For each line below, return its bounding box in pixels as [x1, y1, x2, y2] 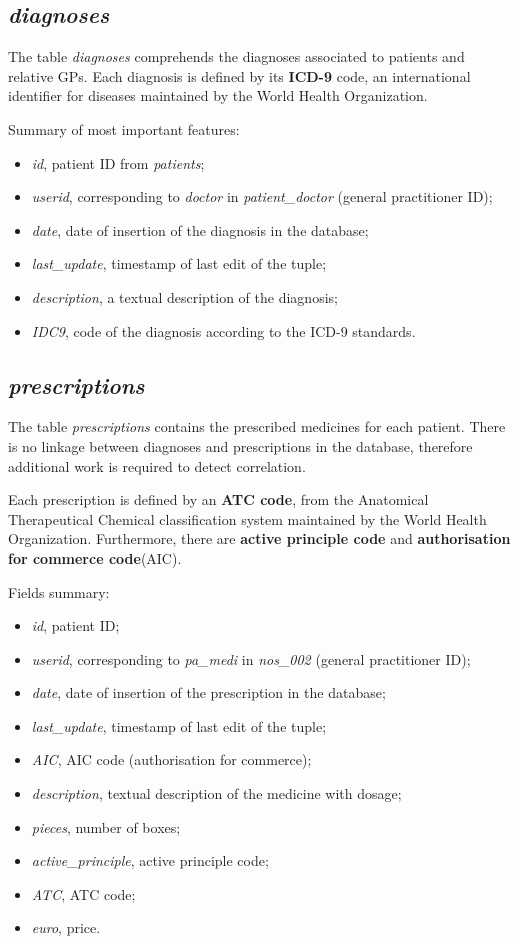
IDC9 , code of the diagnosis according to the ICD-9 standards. [31, 320, 416, 341]
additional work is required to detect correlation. [8, 455, 306, 476]
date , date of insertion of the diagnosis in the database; [31, 219, 369, 240]
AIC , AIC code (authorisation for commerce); [31, 749, 312, 770]
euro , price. [31, 917, 101, 938]
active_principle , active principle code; [31, 850, 269, 871]
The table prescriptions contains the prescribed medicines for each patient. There [8, 416, 506, 437]
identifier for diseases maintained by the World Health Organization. [8, 85, 428, 106]
